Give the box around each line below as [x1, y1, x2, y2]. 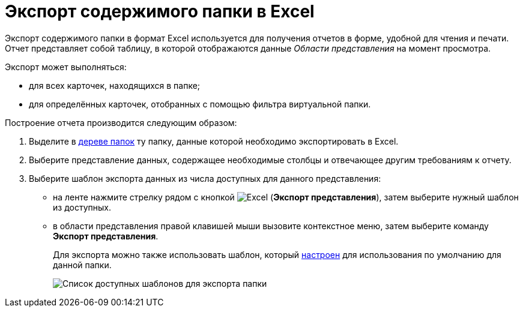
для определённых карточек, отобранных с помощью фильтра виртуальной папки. [29, 98, 371, 109]
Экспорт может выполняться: [5, 61, 127, 72]
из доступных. [53, 202, 111, 212]
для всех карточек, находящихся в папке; [29, 80, 201, 91]
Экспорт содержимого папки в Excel [5, 1, 315, 22]
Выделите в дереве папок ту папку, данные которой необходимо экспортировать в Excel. [29, 136, 399, 146]
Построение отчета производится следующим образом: [5, 117, 237, 128]
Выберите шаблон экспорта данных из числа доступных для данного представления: [29, 173, 381, 184]
